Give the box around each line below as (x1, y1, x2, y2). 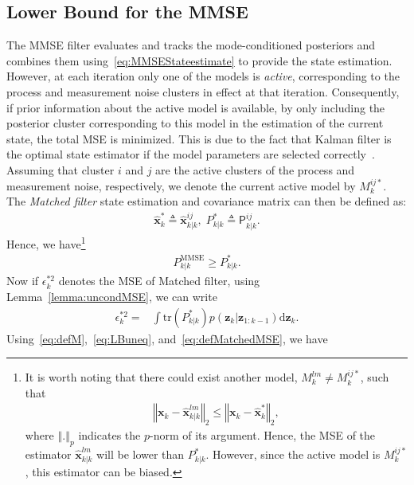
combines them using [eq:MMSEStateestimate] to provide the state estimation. (6, 52, 393, 68)
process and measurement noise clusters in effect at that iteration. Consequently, (6, 83, 400, 100)
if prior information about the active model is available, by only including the (6, 99, 385, 115)
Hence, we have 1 (6, 233, 86, 252)
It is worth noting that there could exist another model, (25, 369, 298, 385)
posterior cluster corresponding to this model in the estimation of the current (6, 115, 384, 131)
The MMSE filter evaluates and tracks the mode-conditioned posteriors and (6, 37, 376, 53)
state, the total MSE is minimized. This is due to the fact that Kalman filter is (6, 130, 392, 147)
